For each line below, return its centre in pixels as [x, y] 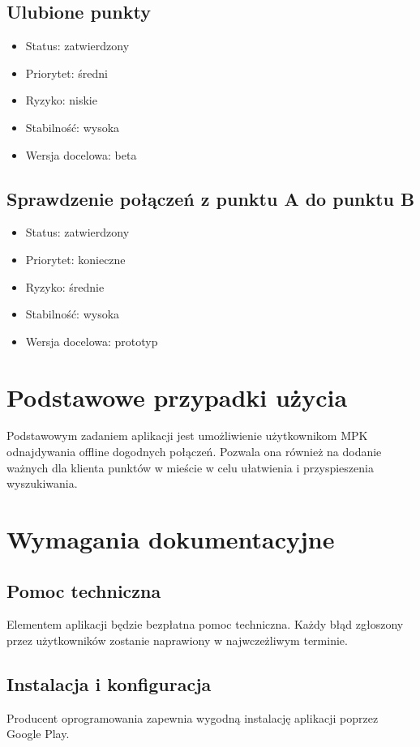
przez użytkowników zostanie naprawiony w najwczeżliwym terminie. [177, 640]
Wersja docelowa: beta [81, 154]
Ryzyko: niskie [61, 100]
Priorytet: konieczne [75, 259]
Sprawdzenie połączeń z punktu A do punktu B [211, 198]
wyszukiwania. [42, 483]
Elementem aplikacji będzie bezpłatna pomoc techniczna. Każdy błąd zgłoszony [205, 624]
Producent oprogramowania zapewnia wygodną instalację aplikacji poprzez [193, 717]
